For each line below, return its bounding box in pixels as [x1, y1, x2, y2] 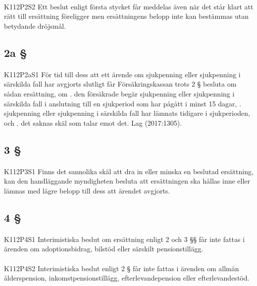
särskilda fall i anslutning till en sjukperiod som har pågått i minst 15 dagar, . [4, 98, 242, 108]
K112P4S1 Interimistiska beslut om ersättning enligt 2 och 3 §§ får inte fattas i [4, 234, 245, 244]
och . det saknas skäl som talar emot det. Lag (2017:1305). [4, 117, 182, 128]
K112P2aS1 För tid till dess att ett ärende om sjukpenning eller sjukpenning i [4, 69, 241, 79]
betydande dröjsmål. [4, 20, 66, 31]
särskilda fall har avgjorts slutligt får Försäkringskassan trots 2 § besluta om [4, 79, 237, 89]
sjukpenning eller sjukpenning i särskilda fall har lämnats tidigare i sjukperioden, [4, 108, 250, 118]
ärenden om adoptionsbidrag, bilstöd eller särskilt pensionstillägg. [4, 243, 204, 254]
